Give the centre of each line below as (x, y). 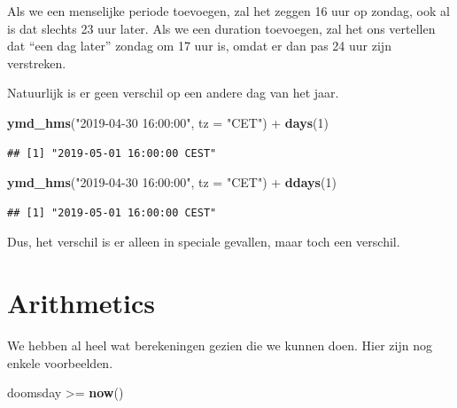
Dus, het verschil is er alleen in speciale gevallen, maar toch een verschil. (204, 242)
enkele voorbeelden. (60, 362)
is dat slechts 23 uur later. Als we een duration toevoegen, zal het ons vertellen (221, 28)
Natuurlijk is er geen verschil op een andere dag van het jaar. (173, 93)
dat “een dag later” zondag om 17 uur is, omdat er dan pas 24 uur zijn (199, 46)
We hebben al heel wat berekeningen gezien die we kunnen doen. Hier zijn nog (220, 345)
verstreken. (37, 63)
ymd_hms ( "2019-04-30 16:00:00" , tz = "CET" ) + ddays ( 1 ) (172, 182)
